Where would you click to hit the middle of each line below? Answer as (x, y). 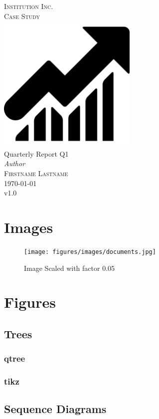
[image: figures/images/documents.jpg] (90, 252)
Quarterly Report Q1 (36, 153)
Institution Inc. (29, 6)
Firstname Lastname (36, 173)
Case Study (22, 16)
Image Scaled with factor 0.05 (70, 268)
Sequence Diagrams (55, 409)
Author (15, 163)
